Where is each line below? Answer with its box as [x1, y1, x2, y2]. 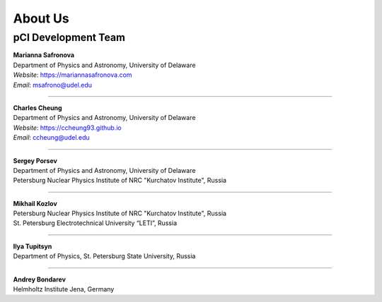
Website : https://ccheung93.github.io [13, 123, 122, 132]
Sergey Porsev [13, 156, 58, 165]
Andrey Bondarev [13, 275, 66, 284]
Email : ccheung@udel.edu [13, 133, 90, 142]
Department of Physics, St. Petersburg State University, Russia [13, 252, 196, 260]
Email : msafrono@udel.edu [13, 80, 92, 89]
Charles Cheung [13, 103, 63, 112]
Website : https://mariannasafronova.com [13, 71, 132, 79]
